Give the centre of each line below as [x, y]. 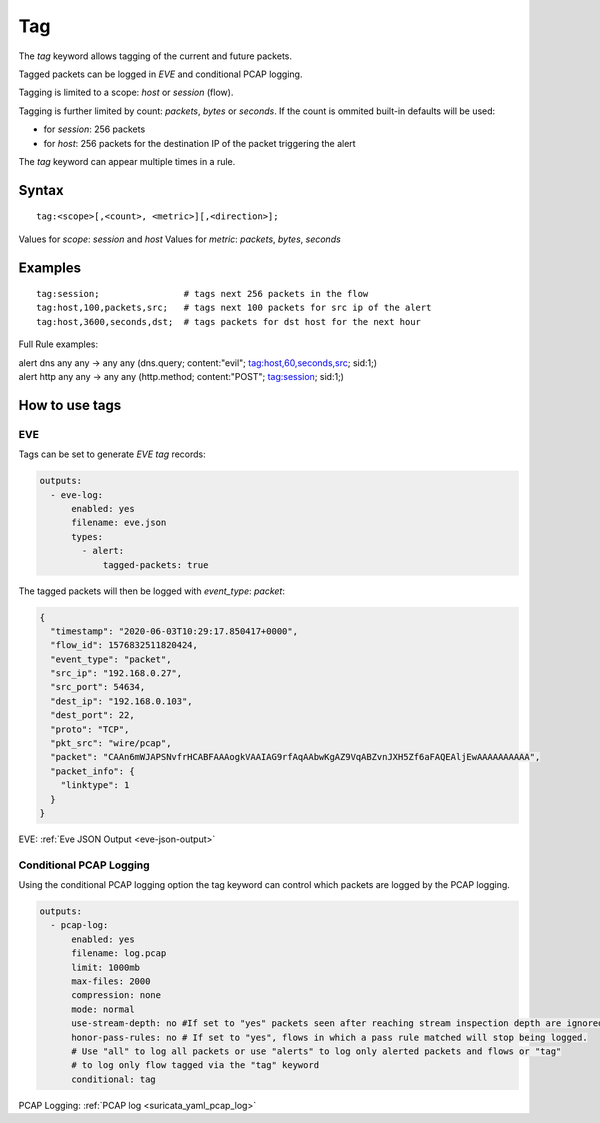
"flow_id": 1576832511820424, [124, 645]
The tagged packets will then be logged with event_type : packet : [151, 591]
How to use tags [70, 405]
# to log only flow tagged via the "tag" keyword [195, 1065]
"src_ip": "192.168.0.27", [116, 673]
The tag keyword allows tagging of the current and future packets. [155, 56]
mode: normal [103, 1009]
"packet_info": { [92, 771]
